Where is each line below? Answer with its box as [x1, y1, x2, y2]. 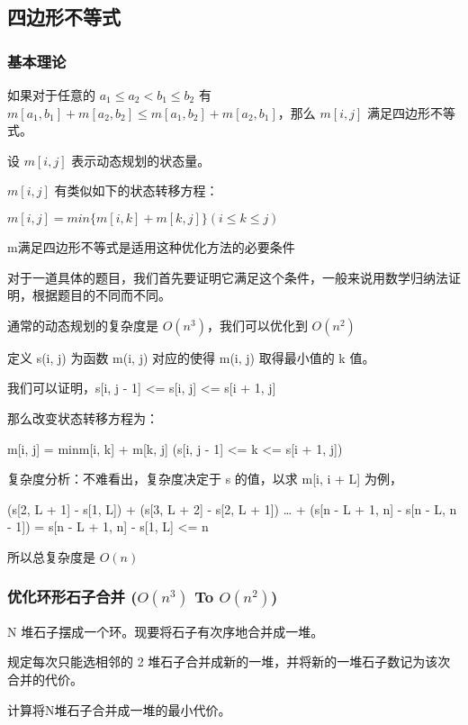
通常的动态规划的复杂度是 [7, 315, 158, 334]
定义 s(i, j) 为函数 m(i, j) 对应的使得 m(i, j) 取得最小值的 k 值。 [7, 348, 375, 367]
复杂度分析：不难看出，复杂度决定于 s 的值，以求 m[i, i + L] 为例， [7, 469, 402, 488]
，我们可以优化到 [206, 315, 308, 334]
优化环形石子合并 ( [7, 585, 138, 608]
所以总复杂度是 [7, 547, 95, 566]
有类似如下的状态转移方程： [54, 181, 219, 200]
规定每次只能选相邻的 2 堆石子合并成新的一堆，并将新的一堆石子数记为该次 [7, 652, 451, 671]
